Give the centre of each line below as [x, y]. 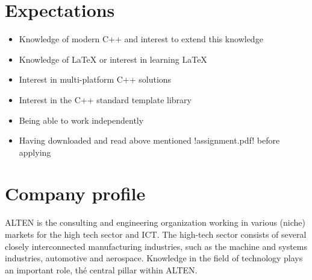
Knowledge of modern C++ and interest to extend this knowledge [141, 39]
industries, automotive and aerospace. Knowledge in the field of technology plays [154, 258]
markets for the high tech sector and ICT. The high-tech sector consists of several [156, 234]
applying [35, 152]
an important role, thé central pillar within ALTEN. [101, 269]
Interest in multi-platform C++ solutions [95, 79]
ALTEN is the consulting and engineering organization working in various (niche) [155, 222]
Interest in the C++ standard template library [105, 99]
